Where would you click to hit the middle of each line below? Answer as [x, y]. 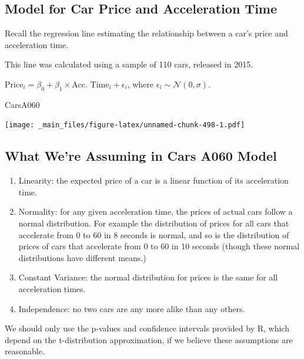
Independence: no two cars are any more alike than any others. [132, 308]
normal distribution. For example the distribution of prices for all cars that [154, 223]
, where [141, 84]
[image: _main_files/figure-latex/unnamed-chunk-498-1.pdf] [125, 125]
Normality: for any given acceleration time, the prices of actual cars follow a [156, 211]
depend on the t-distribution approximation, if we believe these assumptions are [149, 339]
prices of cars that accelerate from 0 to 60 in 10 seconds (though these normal [159, 246]
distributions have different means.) [82, 257]
